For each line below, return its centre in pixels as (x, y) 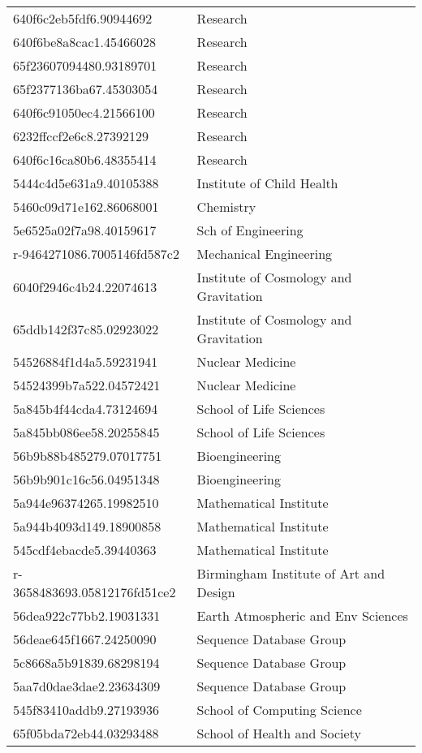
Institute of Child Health (267, 183)
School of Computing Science (279, 710)
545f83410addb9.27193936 (86, 710)
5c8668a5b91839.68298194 (86, 663)
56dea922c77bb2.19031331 (87, 615)
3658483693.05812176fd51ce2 (95, 592)
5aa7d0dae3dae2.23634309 (87, 686)
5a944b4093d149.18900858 (87, 526)
